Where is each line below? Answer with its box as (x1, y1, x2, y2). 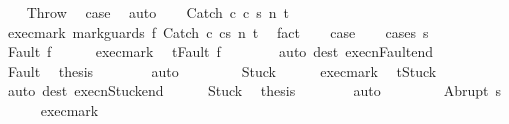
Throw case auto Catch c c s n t (26, 2, 289, 22)
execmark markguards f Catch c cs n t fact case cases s (7, 21, 429, 42)
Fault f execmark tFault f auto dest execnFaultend (7, 41, 434, 62)
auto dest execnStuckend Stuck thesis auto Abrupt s (7, 80, 502, 101)
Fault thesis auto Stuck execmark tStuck (7, 60, 437, 81)
